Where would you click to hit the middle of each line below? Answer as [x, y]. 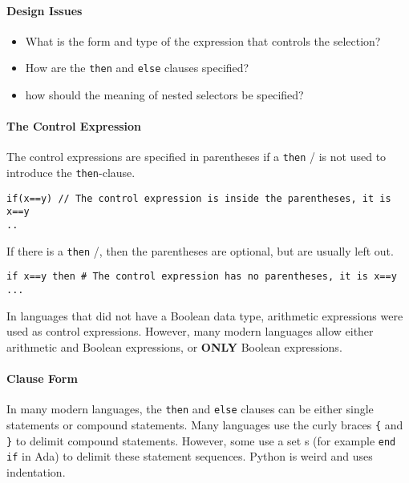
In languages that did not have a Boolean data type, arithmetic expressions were [205, 315]
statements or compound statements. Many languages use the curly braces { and [205, 424]
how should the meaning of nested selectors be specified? [164, 95]
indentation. [36, 471]
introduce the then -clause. [71, 173]
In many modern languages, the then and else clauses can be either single [190, 409]
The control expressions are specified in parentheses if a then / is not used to [196, 157]
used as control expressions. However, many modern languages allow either [190, 331]
